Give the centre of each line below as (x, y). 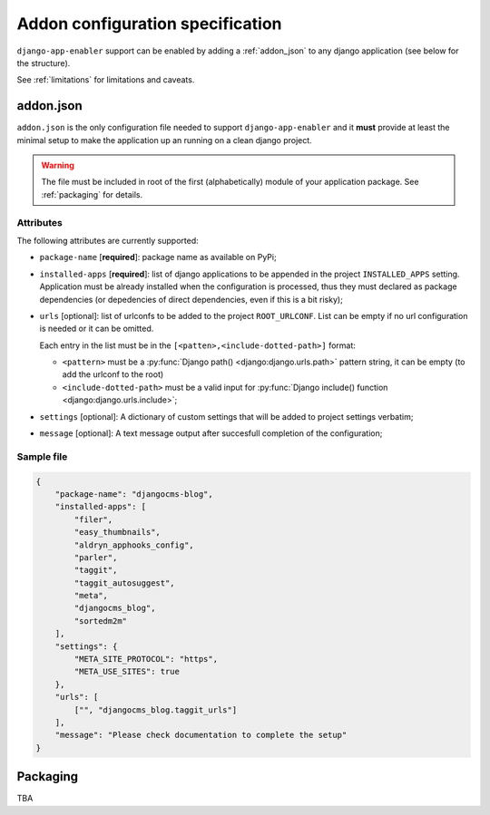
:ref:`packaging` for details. (92, 194)
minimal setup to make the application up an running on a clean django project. (164, 140)
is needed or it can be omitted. (97, 329)
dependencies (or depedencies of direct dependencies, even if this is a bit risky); (191, 299)
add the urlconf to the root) (113, 374)
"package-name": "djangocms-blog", (134, 494)
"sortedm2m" (100, 621)
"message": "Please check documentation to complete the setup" (201, 735)
